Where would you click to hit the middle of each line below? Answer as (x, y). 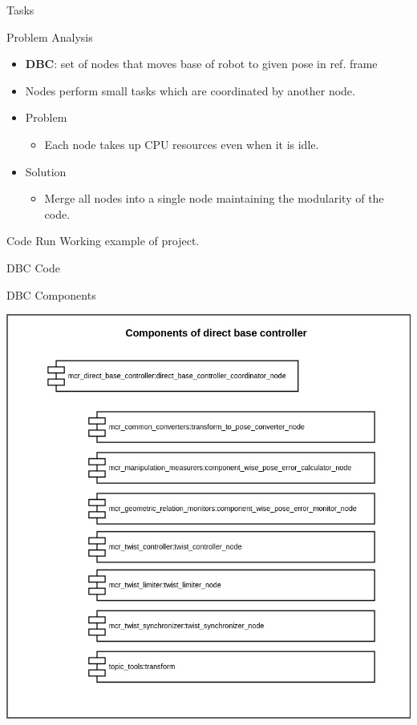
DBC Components (51, 294)
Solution (46, 171)
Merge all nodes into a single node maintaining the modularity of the (214, 198)
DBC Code (33, 267)
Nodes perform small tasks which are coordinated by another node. (190, 90)
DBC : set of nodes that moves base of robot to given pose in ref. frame (201, 64)
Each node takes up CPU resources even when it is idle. (182, 144)
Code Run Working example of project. (103, 241)
